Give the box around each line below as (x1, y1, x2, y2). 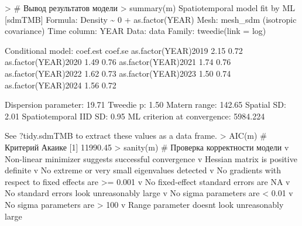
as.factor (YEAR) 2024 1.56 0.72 (5, 78, 116, 91)
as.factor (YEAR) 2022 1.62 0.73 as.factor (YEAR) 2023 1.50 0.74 (5, 67, 231, 79)
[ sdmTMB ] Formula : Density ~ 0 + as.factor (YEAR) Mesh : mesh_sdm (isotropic (5, 13, 297, 25)
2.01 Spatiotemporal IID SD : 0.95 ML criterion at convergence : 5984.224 (5, 109, 265, 122)
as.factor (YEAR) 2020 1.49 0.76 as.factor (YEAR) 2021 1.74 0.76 (5, 56, 231, 68)
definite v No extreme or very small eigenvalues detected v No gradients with (5, 164, 282, 176)
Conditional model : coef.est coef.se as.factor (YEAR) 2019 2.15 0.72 (5, 44, 243, 56)
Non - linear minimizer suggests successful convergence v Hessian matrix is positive (5, 152, 297, 165)
